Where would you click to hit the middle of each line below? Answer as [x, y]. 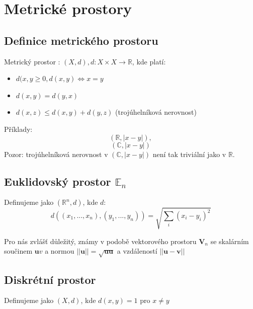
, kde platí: [149, 61]
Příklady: [18, 129]
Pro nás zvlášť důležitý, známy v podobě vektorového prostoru [100, 241]
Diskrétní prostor [50, 279]
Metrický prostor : [32, 61]
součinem [18, 251]
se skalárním [230, 241]
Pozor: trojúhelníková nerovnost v [56, 154]
